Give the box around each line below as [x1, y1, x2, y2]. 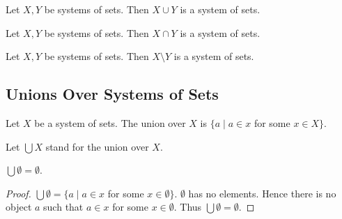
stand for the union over [45, 139, 149, 153]
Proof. [6, 186, 31, 200]
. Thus [173, 199, 202, 214]
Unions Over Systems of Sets [6, 83, 219, 105]
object [6, 199, 32, 214]
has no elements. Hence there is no [188, 186, 336, 200]
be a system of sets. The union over [34, 115, 186, 130]
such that [43, 199, 84, 214]
